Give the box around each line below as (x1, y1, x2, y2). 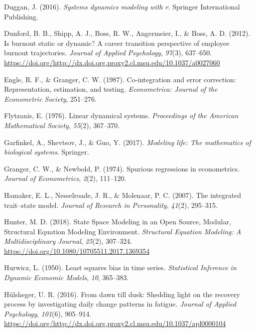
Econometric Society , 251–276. (4, 93, 97, 104)
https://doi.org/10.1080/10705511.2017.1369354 (4, 245, 150, 256)
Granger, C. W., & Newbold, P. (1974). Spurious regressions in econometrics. (4, 163, 240, 173)
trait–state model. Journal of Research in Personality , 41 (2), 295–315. (4, 199, 218, 210)
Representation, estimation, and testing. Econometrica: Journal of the (4, 84, 218, 94)
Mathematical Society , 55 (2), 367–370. (4, 120, 120, 130)
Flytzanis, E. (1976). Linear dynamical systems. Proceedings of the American (4, 110, 239, 121)
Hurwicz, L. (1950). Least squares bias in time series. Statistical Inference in (4, 262, 237, 273)
